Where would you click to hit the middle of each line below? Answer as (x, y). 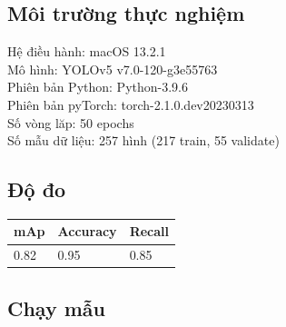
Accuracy (87, 231)
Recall (149, 231)
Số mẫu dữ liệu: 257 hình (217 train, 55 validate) (143, 140)
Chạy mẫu (57, 307)
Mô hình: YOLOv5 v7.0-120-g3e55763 (113, 69)
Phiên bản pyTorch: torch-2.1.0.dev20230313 (131, 104)
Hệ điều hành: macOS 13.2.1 (87, 51)
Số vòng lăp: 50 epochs (71, 122)
